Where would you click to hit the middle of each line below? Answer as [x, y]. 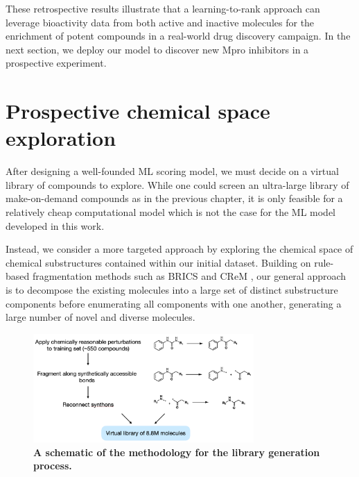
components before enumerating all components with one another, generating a [174, 303]
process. [53, 466]
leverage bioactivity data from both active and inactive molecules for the [160, 22]
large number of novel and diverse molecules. [100, 317]
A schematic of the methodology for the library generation [177, 452]
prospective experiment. [56, 63]
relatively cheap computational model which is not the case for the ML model [171, 212]
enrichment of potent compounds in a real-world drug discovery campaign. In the [178, 36]
